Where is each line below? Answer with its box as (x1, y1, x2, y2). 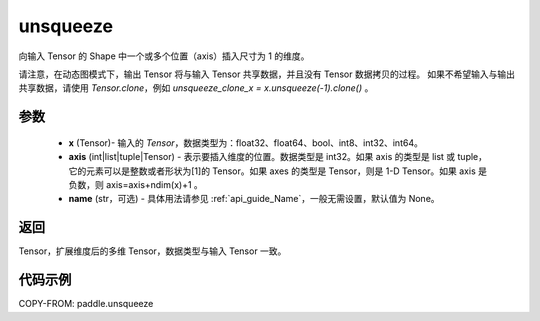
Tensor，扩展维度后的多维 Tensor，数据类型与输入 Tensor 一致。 (18, 245, 287, 257)
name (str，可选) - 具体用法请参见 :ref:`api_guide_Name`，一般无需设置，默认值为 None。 (68, 193, 440, 205)
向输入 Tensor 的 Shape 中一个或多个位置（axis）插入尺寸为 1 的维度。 (18, 50, 310, 62)
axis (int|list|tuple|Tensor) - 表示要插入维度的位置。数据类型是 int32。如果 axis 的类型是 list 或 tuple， (68, 151, 488, 163)
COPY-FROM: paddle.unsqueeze (18, 298, 154, 310)
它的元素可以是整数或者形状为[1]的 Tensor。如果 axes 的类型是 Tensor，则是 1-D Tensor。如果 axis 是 (68, 165, 487, 177)
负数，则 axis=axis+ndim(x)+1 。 (68, 178, 204, 190)
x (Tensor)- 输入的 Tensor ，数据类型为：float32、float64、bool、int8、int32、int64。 (68, 136, 424, 149)
